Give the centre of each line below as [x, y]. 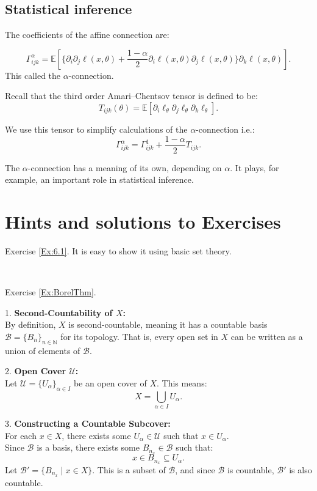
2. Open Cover [36, 371]
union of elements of [43, 350]
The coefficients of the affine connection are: [87, 35]
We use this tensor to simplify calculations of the [96, 129]
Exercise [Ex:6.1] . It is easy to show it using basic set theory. [118, 250]
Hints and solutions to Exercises [143, 222]
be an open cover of [110, 382]
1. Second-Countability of [59, 312]
